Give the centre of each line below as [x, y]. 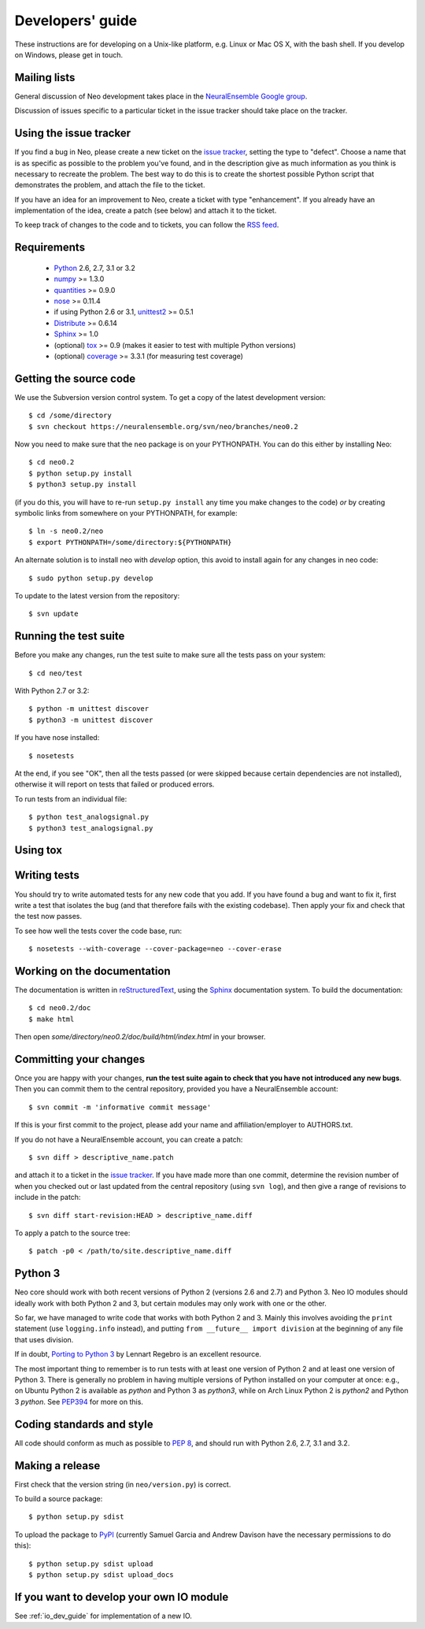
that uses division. [44, 1339]
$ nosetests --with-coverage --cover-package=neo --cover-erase [155, 949]
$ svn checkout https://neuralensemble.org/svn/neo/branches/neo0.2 [163, 426]
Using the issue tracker [73, 133]
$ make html [52, 1019]
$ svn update [54, 614]
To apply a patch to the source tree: [72, 1233]
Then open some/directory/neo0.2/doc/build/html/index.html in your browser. [140, 1037]
